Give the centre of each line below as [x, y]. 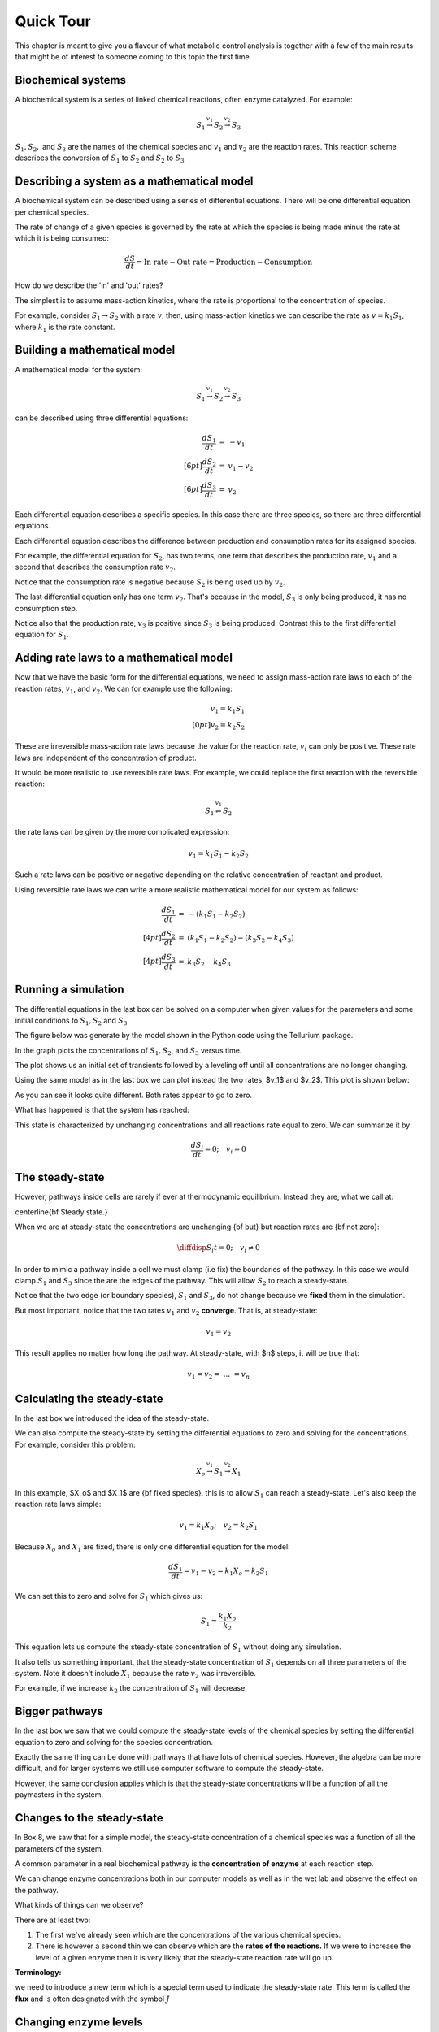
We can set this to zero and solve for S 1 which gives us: [109, 1597]
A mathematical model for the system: [78, 369]
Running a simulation [70, 990]
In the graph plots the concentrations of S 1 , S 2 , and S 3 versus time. [128, 1051]
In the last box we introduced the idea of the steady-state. [112, 1418]
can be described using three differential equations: [102, 418]
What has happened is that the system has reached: [102, 1110]
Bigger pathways [59, 1711]
